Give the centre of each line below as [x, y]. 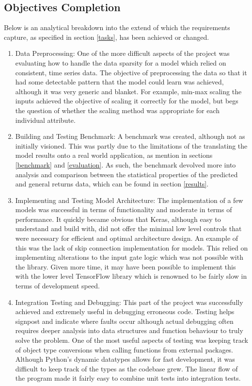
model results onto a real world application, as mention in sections [114, 155]
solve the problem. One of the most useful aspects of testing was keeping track [132, 340]
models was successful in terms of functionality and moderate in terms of [124, 210]
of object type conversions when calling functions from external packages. [124, 349]
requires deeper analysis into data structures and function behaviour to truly [129, 330]
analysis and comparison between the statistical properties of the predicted [126, 174]
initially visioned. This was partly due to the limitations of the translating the [131, 145]
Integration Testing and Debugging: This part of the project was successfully [129, 302]
